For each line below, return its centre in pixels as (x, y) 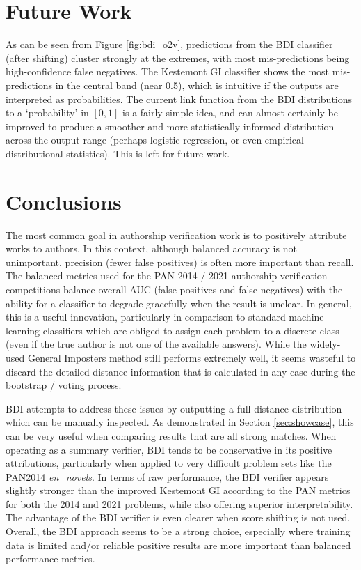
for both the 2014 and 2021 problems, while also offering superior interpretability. (179, 503)
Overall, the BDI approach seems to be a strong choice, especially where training (178, 531)
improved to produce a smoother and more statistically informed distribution (170, 126)
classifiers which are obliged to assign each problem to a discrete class (191, 330)
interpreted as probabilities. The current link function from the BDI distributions (179, 99)
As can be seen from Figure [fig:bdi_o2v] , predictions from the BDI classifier (169, 44)
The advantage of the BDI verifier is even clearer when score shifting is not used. (178, 517)
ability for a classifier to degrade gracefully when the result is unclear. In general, (179, 303)
